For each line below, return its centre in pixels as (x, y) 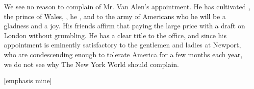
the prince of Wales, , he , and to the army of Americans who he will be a (115, 16)
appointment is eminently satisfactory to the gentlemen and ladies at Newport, (123, 45)
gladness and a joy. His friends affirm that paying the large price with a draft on (125, 26)
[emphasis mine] (28, 80)
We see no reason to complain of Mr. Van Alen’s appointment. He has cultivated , (127, 6)
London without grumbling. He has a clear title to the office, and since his (115, 35)
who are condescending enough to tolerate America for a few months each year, (123, 54)
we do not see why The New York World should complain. (91, 64)
